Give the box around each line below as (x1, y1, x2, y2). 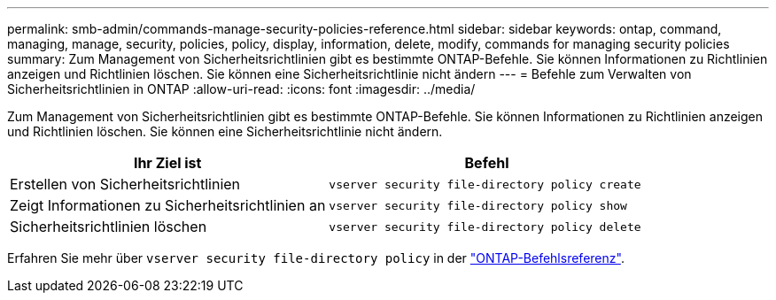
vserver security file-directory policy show (329, 198, 627, 212)
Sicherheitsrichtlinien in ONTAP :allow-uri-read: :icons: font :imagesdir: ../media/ (7, 81, 476, 96)
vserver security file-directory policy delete (329, 219, 641, 234)
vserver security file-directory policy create (329, 177, 641, 191)
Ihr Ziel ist (133, 154, 202, 172)
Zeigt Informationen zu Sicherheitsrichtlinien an (10, 196, 326, 214)
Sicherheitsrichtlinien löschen (10, 218, 207, 235)
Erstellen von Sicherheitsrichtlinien (10, 175, 241, 193)
